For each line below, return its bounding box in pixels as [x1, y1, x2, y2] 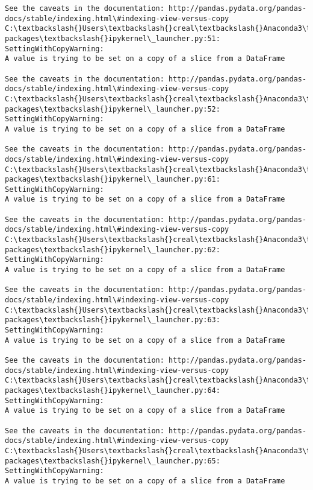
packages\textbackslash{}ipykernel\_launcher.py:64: [5, 386, 220, 395]
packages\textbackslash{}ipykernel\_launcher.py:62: [5, 245, 220, 254]
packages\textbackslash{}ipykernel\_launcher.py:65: [5, 456, 220, 465]
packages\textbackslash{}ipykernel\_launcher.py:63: [5, 316, 220, 325]
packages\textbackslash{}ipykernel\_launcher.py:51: [5, 34, 220, 43]
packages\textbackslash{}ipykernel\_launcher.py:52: [5, 104, 220, 113]
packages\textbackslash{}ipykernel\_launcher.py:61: [5, 175, 220, 184]
